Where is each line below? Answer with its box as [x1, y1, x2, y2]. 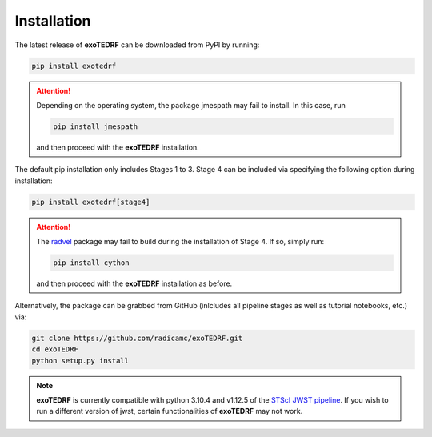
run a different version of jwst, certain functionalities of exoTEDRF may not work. [36, 407, 303, 416]
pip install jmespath [53, 122, 138, 131]
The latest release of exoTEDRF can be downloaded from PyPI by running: [14, 40, 260, 50]
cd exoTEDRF [31, 345, 79, 354]
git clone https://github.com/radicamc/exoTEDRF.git [31, 333, 243, 343]
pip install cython [53, 259, 130, 267]
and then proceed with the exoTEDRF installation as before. [36, 279, 233, 288]
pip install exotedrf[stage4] [31, 197, 150, 206]
